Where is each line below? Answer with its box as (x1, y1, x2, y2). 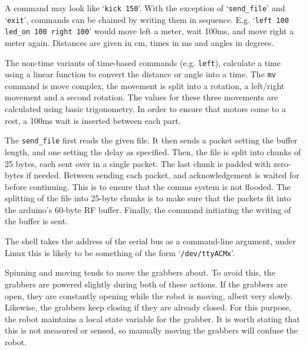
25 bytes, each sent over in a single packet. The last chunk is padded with (5, 157, 271, 169)
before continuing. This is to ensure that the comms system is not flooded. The (5, 180, 291, 192)
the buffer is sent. (5, 215, 68, 227)
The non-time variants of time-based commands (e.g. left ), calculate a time (5, 56, 281, 68)
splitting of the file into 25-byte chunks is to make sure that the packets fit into (5, 192, 291, 204)
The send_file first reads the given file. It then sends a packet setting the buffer (5, 134, 298, 146)
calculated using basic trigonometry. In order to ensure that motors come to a (5, 103, 286, 115)
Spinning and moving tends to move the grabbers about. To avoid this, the (5, 266, 275, 279)
